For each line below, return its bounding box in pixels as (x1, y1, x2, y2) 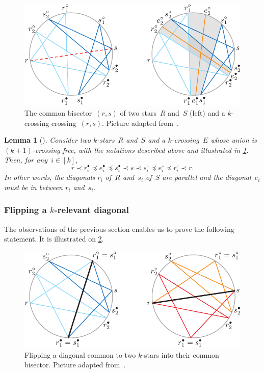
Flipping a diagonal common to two (24, 349, 136, 360)
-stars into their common (142, 349, 219, 360)
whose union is (210, 135, 257, 145)
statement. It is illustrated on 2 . (4, 233, 104, 244)
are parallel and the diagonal (162, 172, 251, 182)
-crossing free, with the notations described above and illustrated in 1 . (32, 144, 249, 155)
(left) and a (190, 108, 225, 118)
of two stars (120, 108, 156, 118)
